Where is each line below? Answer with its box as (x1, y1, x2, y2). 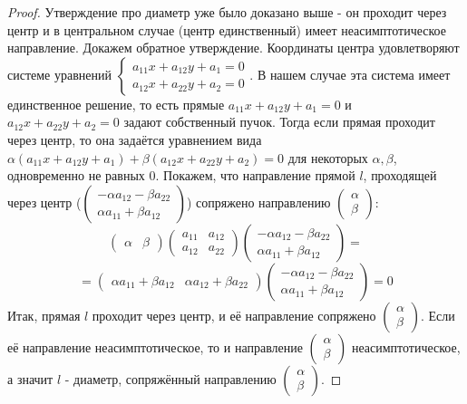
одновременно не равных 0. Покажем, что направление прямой (7, 166, 355, 185)
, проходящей (363, 166, 437, 185)
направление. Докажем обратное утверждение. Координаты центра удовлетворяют (7, 38, 460, 57)
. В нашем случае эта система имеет (249, 64, 451, 83)
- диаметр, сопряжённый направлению (64, 369, 277, 388)
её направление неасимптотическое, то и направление (7, 337, 303, 356)
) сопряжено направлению (187, 192, 331, 211)
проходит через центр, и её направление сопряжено (92, 305, 376, 324)
